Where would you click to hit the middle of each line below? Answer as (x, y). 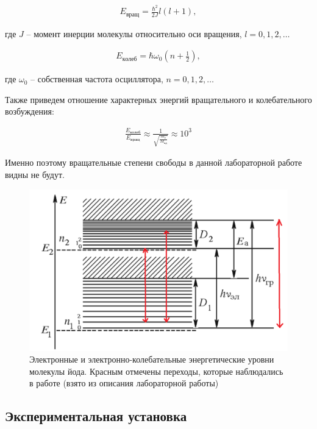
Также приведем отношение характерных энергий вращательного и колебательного (158, 99)
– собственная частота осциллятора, (97, 79)
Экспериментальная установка (96, 416)
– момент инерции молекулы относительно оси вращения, (134, 33)
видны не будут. (35, 175)
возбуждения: (30, 111)
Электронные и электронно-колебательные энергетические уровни (152, 359)
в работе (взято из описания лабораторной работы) (124, 383)
